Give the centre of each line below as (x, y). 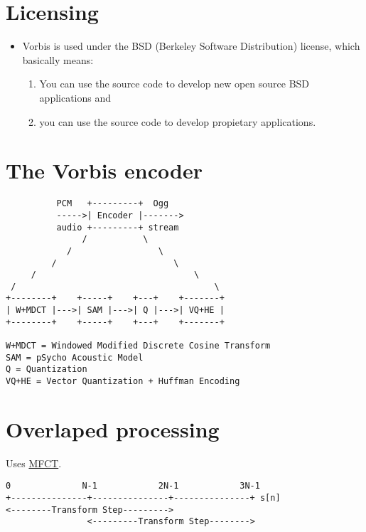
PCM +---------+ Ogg (113, 204)
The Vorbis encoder (104, 170)
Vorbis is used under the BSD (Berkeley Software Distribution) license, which (191, 46)
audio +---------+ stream (118, 227)
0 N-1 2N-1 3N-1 (133, 486)
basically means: (58, 59)
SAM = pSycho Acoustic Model (75, 357)
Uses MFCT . (34, 463)
